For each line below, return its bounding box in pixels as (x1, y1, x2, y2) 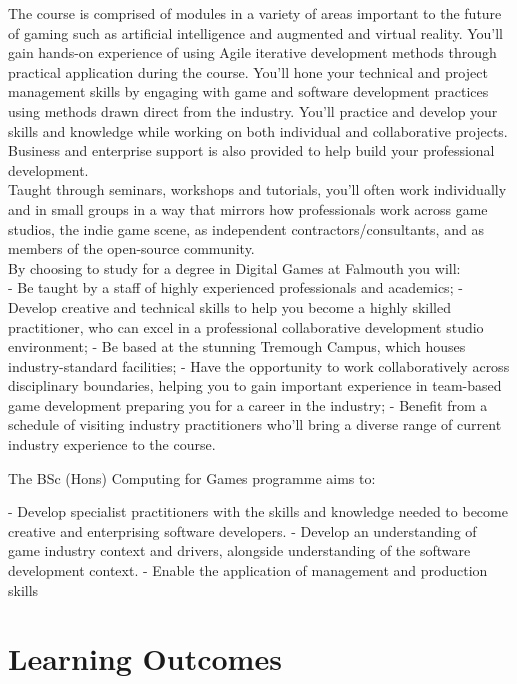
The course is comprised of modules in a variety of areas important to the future (8, 3, 502, 23)
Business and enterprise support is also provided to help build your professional (8, 140, 495, 161)
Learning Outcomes (8, 638, 282, 679)
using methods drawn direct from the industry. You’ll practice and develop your (8, 100, 498, 121)
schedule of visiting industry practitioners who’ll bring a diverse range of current (8, 414, 502, 435)
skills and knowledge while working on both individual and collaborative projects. (8, 120, 508, 141)
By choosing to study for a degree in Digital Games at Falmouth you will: (8, 257, 461, 278)
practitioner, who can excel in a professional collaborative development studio (8, 316, 484, 337)
